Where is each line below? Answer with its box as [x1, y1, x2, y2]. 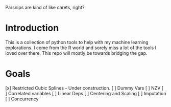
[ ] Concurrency [5, 96, 39, 102]
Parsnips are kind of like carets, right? [5, 5, 85, 10]
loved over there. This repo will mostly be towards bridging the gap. [5, 50, 148, 56]
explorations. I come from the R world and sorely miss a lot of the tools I [5, 45, 157, 51]
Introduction [5, 23, 59, 34]
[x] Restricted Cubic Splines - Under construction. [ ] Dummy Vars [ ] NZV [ [5, 84, 164, 91]
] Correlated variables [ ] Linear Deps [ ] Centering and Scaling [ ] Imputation [5, 90, 166, 96]
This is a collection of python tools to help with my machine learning [5, 39, 149, 45]
